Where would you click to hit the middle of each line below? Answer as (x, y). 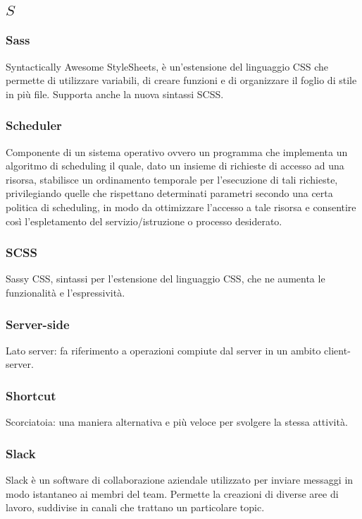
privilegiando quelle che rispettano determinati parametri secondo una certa (169, 193)
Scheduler (34, 125)
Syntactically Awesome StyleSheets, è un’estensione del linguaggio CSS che (167, 66)
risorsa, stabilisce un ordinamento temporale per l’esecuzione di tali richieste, (172, 179)
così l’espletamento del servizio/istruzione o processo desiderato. (144, 221)
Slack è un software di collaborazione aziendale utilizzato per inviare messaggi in (180, 480)
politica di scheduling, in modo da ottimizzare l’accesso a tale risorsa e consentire (181, 207)
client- (337, 350)
